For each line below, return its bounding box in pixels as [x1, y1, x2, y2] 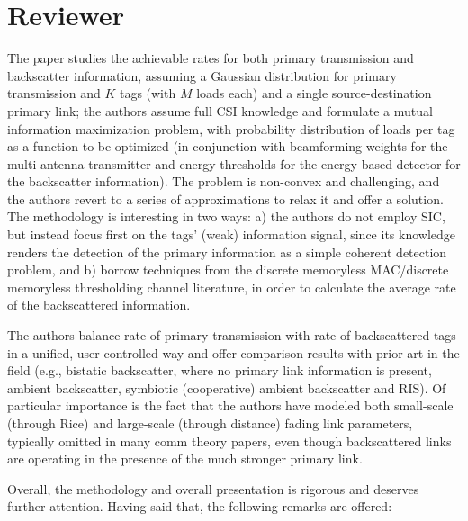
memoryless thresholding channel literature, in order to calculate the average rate [7, 277, 456, 296]
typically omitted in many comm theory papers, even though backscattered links [7, 431, 452, 450]
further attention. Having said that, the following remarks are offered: [7, 497, 392, 516]
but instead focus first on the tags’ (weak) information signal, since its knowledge [7, 225, 456, 244]
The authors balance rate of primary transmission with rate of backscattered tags [7, 326, 456, 345]
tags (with [119, 84, 176, 103]
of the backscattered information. [7, 295, 191, 314]
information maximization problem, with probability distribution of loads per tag [7, 119, 455, 138]
